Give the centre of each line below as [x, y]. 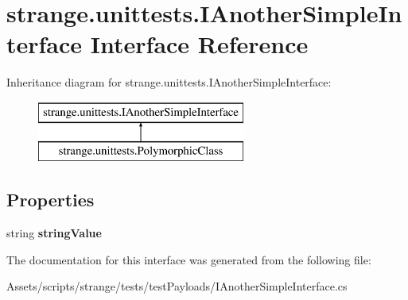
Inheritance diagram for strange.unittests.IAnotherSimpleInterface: [169, 82]
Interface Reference [199, 44]
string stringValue [54, 233]
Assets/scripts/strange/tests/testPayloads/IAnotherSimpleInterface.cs [177, 286]
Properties [51, 200]
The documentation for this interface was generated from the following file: [189, 259]
